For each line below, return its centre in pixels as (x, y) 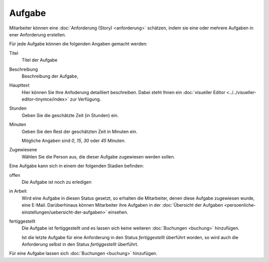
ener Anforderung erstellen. (38, 34)
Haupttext (19, 85)
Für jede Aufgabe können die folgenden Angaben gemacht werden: (78, 44)
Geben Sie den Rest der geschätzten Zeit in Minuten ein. (79, 131)
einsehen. (118, 212)
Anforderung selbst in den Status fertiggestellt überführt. (80, 245)
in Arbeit (18, 191)
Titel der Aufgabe (40, 60)
